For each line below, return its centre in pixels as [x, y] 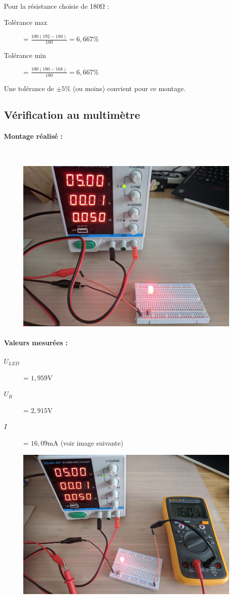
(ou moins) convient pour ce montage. [129, 88]
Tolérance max [26, 22]
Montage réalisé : [33, 136]
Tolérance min [25, 55]
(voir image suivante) [92, 442]
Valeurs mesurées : [36, 342]
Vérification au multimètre [72, 114]
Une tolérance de [29, 88]
